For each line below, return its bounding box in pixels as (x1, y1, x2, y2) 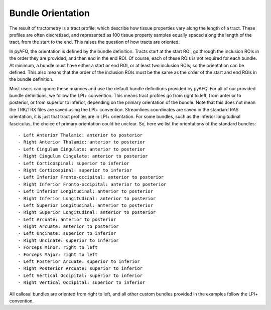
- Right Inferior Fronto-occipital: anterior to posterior (18, 181, 167, 187)
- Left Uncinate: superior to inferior (18, 231, 116, 236)
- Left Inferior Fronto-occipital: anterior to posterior (18, 175, 164, 180)
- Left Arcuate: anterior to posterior (18, 216, 116, 222)
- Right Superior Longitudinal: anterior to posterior (18, 210, 156, 215)
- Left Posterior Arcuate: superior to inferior (18, 259, 140, 264)
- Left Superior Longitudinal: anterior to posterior (18, 202, 153, 208)
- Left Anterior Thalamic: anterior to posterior (18, 132, 143, 138)
